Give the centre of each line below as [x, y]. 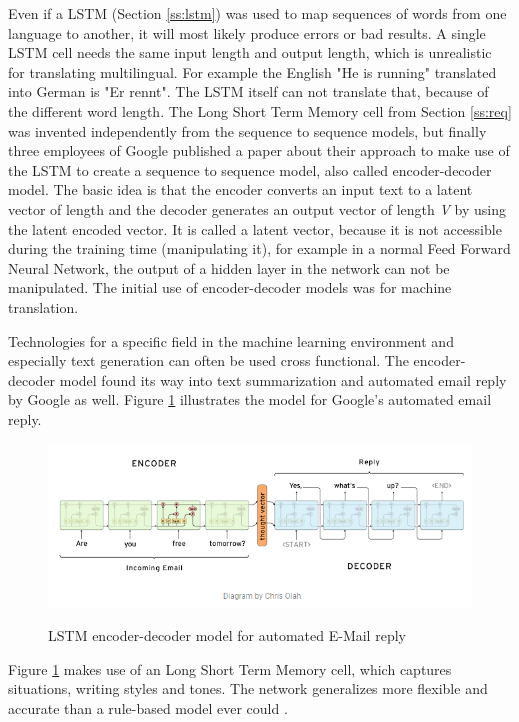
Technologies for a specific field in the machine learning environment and [231, 340]
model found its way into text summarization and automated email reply [283, 379]
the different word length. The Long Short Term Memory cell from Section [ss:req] [260, 110]
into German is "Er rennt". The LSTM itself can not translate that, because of [248, 91]
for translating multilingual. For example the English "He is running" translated [252, 71]
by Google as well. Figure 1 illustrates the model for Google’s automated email [250, 399]
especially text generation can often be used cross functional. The [208, 360]
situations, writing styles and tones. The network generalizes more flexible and [248, 688]
